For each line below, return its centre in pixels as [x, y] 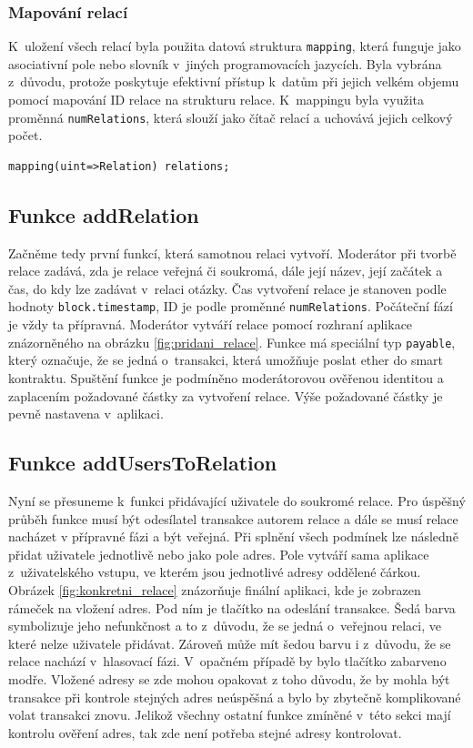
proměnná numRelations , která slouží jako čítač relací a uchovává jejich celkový [231, 117]
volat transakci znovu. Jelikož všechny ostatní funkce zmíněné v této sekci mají [230, 715]
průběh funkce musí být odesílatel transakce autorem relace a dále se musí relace [233, 518]
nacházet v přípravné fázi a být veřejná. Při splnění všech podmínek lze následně [233, 536]
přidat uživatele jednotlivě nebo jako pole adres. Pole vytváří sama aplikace [219, 554]
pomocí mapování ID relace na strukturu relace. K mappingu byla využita [216, 100]
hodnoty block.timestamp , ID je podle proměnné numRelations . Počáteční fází [231, 306]
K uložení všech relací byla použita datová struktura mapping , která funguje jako [235, 46]
